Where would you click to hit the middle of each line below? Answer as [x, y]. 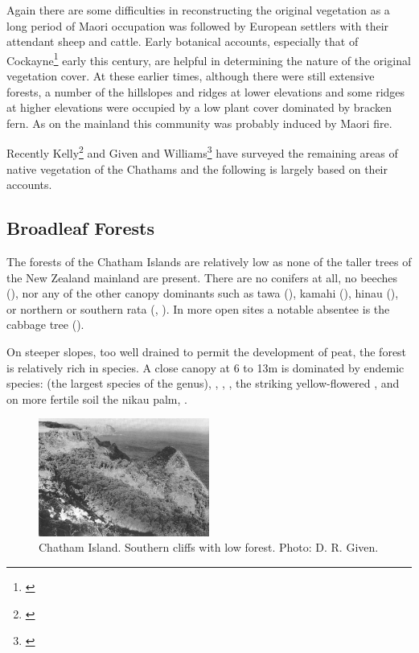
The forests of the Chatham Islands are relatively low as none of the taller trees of [209, 262]
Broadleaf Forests [81, 228]
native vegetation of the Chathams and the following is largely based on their [197, 168]
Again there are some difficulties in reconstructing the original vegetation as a [198, 10]
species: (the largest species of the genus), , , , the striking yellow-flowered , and [203, 383]
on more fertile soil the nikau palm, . [97, 398]
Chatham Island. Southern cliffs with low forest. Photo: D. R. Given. [209, 547]
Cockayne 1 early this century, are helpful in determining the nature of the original [209, 59]
